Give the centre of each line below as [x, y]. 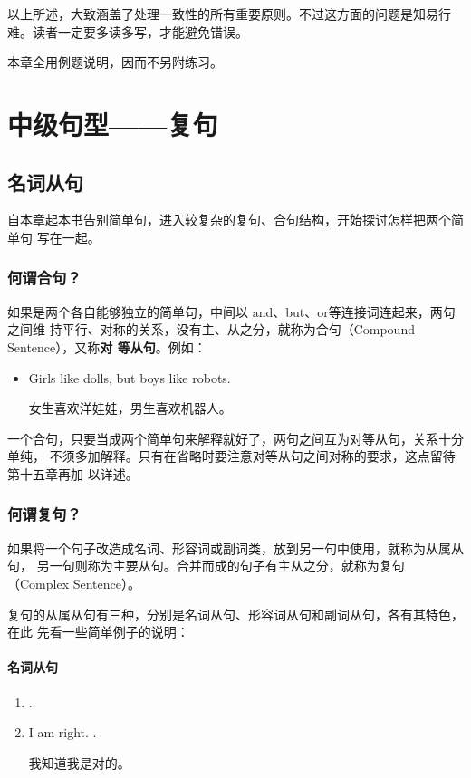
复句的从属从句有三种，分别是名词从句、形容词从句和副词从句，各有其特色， [235, 614]
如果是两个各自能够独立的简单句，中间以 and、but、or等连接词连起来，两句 [231, 311]
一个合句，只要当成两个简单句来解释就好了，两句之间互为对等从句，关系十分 [235, 438]
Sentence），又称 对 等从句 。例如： [107, 346]
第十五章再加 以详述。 [73, 473]
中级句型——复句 [113, 124]
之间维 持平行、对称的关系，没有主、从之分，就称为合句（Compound [211, 329]
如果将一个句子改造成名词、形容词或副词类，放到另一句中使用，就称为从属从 [235, 547]
